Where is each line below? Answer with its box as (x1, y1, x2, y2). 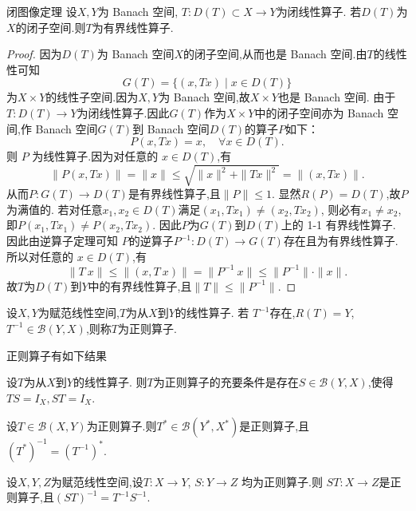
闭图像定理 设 (6, 3, 77, 19)
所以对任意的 (6, 248, 73, 264)
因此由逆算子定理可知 (6, 232, 118, 249)
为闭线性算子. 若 (276, 3, 362, 19)
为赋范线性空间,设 (50, 473, 143, 489)
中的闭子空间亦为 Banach (254, 104, 384, 121)
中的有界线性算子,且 (88, 277, 192, 294)
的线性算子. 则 (73, 374, 147, 390)
